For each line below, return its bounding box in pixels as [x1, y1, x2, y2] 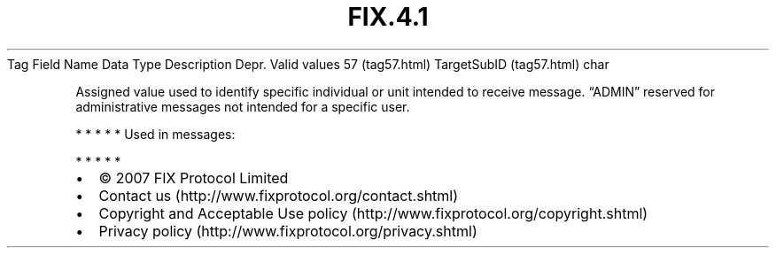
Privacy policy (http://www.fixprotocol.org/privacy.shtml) [98, 221, 477, 240]
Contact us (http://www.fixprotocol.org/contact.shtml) [98, 186, 459, 205]
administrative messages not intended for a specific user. [75, 98, 410, 114]
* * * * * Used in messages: [75, 126, 236, 142]
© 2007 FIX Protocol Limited [98, 168, 289, 187]
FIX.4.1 [347, 2, 429, 32]
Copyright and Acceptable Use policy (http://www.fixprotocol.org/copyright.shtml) [98, 204, 648, 222]
